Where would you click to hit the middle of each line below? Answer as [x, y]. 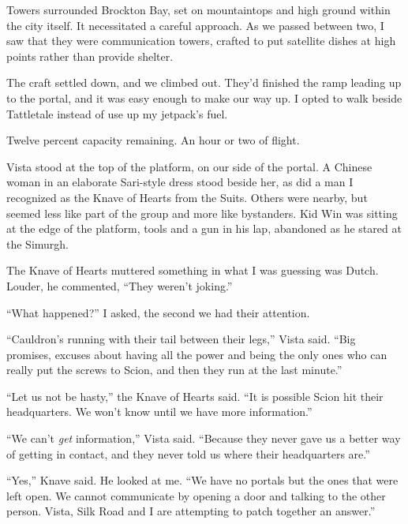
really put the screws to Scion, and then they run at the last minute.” [174, 370]
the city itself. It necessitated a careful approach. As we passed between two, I [195, 25]
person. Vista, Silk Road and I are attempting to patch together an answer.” [191, 511]
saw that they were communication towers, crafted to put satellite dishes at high [201, 41]
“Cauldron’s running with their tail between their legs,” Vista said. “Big [181, 339]
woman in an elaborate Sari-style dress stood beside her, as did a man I [180, 182]
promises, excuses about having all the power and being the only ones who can [197, 354]
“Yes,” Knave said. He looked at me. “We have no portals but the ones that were [202, 480]
